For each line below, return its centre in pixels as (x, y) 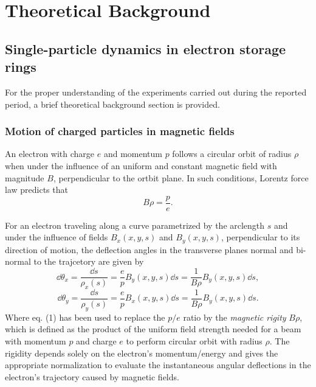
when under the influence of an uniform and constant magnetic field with (141, 165)
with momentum (36, 340)
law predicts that (36, 190)
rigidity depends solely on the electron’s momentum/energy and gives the (142, 353)
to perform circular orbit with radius (194, 340)
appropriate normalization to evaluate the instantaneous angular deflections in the (158, 365)
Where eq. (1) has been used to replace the (85, 317)
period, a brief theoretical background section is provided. (112, 104)
